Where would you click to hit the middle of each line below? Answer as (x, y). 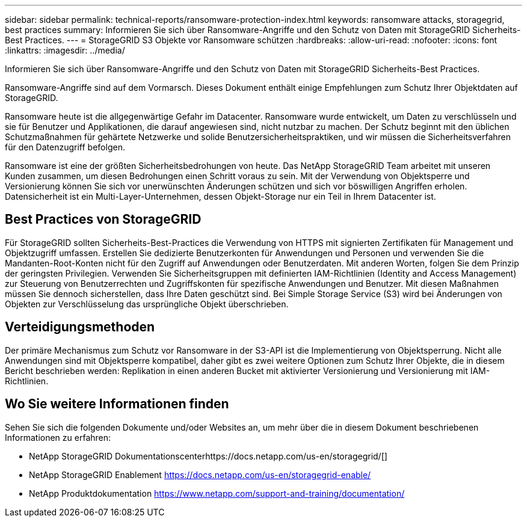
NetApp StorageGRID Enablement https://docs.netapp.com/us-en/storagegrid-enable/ (200, 474)
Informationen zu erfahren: (58, 437)
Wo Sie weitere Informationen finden (117, 404)
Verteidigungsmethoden (80, 327)
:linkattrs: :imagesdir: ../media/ (65, 50)
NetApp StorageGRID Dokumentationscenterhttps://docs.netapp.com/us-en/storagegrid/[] (208, 456)
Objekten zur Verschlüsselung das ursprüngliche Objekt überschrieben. (147, 304)
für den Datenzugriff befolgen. (65, 147)
